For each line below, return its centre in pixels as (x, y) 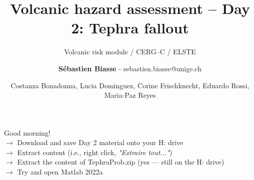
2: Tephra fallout (130, 28)
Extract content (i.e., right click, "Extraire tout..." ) (95, 152)
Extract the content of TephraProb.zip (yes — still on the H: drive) (121, 162)
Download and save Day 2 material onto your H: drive (100, 142)
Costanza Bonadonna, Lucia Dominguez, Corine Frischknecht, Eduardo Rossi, (130, 85)
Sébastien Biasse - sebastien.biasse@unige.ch (130, 68)
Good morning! (27, 132)
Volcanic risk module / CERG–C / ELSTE (130, 52)
